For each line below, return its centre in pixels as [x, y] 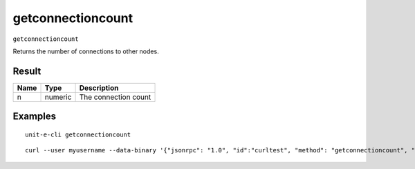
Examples [35, 117]
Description [99, 88]
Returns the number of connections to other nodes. [86, 51]
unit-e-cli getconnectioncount [78, 134]
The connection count [115, 97]
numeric [58, 97]
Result [27, 71]
